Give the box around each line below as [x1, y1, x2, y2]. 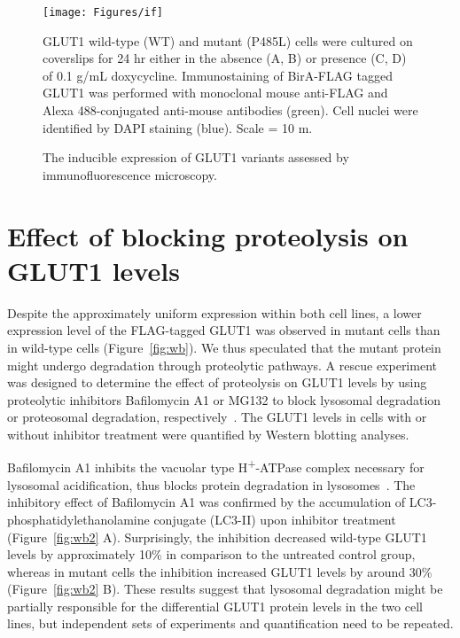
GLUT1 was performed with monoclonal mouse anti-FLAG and [43, 83, 388, 102]
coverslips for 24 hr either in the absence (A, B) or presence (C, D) [43, 49, 407, 67]
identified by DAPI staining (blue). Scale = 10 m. [43, 118, 313, 136]
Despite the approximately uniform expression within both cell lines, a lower [7, 303, 422, 322]
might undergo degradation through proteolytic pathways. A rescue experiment [7, 355, 437, 374]
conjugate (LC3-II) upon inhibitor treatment [153, 510, 396, 528]
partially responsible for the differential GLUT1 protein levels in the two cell [7, 596, 423, 615]
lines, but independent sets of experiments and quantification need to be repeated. [7, 614, 454, 633]
